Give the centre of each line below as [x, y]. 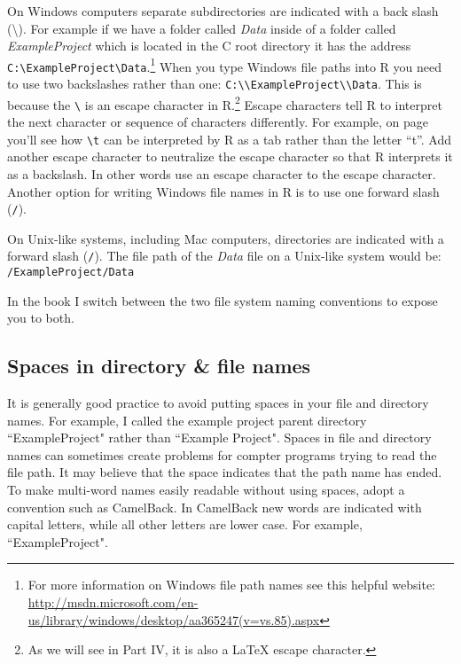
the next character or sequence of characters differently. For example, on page [218, 122]
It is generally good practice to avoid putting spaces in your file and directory [218, 403]
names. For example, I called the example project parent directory [187, 420]
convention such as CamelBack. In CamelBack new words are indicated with [215, 507]
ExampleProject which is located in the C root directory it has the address [209, 46]
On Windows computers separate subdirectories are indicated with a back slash [223, 11]
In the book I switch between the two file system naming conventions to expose [223, 300]
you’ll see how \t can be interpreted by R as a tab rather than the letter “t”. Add [229, 139]
